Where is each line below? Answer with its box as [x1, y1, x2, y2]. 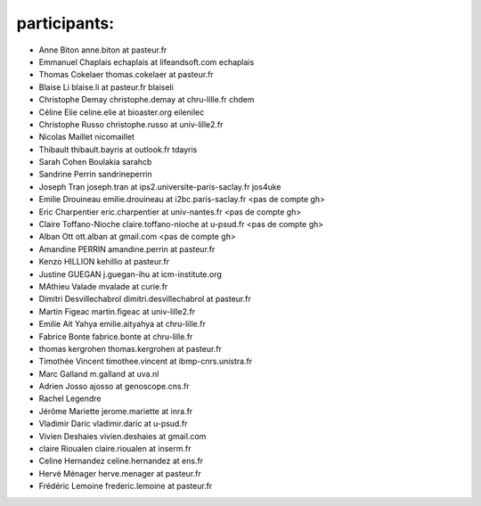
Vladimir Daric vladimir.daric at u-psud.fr [38, 419, 188, 429]
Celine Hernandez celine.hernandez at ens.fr [38, 455, 204, 467]
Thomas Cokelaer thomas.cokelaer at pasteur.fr [38, 69, 214, 80]
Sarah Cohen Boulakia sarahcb [38, 157, 152, 167]
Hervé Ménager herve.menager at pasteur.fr [38, 468, 201, 478]
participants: [16, 13, 115, 33]
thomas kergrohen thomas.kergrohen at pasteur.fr [38, 343, 223, 354]
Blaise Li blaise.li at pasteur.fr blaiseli [38, 81, 174, 93]
